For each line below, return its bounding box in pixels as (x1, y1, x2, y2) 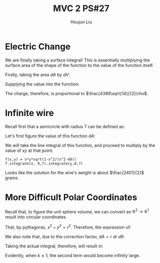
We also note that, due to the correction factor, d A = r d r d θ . (5, 233, 125, 239)
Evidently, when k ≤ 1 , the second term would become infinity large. (5, 252, 140, 258)
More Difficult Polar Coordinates (5, 192, 137, 203)
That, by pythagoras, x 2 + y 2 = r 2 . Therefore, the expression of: (5, 224, 131, 230)
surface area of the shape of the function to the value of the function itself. (5, 62, 154, 68)
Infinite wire (5, 107, 54, 118)
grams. (5, 175, 19, 181)
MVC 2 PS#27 (53, 3, 110, 14)
